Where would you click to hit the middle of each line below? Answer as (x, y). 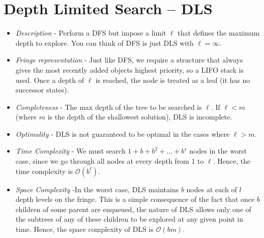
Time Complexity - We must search (70, 151)
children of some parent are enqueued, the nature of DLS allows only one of (133, 209)
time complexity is (44, 171)
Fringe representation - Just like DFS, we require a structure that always (129, 60)
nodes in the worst (218, 151)
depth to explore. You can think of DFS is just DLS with (105, 42)
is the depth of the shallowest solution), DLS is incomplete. (140, 117)
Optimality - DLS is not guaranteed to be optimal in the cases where (123, 133)
